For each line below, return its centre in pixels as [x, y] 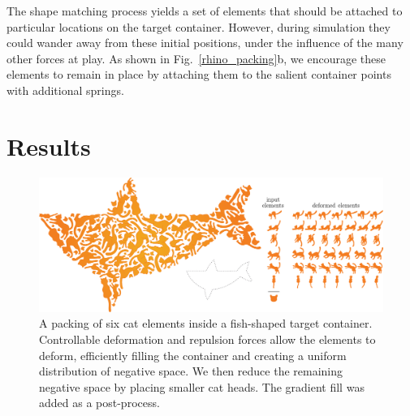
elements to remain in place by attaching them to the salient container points [199, 74]
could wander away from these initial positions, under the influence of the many [205, 43]
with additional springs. [65, 90]
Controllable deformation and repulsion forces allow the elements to [207, 339]
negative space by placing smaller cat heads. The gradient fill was [202, 386]
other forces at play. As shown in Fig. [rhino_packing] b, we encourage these [196, 58]
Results [49, 146]
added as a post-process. [99, 403]
